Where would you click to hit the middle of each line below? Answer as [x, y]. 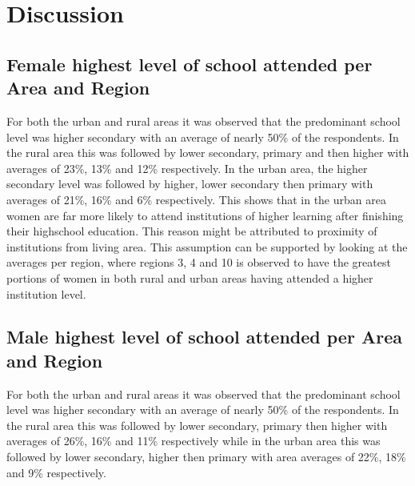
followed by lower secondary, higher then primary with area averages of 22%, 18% [206, 457]
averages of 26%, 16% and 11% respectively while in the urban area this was [194, 441]
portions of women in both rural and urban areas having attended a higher [190, 277]
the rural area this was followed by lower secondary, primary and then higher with [208, 153]
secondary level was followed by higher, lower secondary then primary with [190, 184]
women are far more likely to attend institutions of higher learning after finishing [205, 215]
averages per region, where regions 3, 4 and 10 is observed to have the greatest [199, 262]
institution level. [46, 293]
